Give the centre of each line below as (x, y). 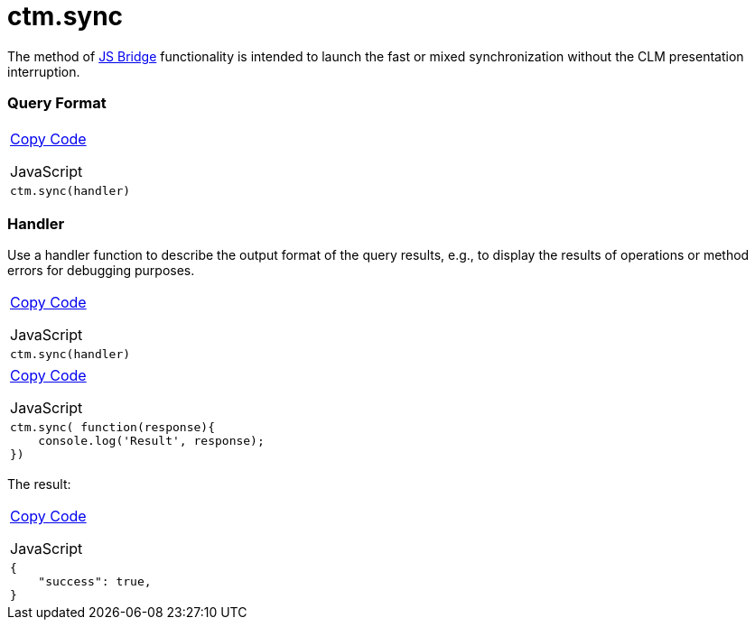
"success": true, (95, 582)
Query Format (57, 103)
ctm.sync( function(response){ (112, 428)
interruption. (44, 71)
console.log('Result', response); (151, 441)
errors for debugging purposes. (101, 271)
